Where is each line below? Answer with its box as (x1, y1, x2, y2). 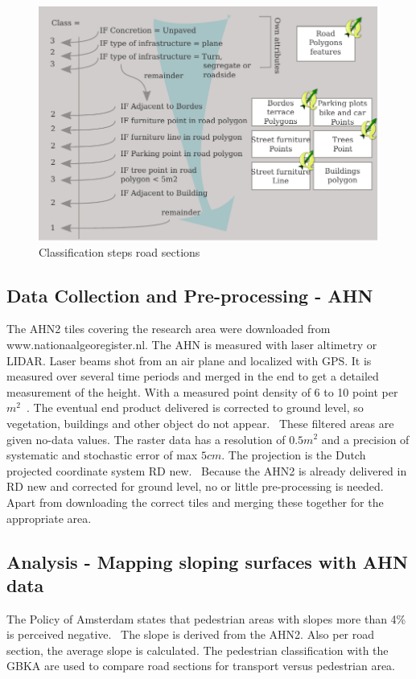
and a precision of (321, 430, 410, 447)
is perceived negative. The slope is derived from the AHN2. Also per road (6, 626, 375, 643)
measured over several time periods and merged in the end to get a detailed (6, 368, 379, 385)
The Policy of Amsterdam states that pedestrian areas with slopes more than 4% (6, 610, 406, 627)
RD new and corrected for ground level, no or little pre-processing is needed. (6, 478, 384, 495)
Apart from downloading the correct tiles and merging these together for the (6, 493, 384, 510)
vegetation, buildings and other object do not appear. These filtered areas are (6, 414, 394, 431)
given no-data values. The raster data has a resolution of (6, 430, 286, 447)
